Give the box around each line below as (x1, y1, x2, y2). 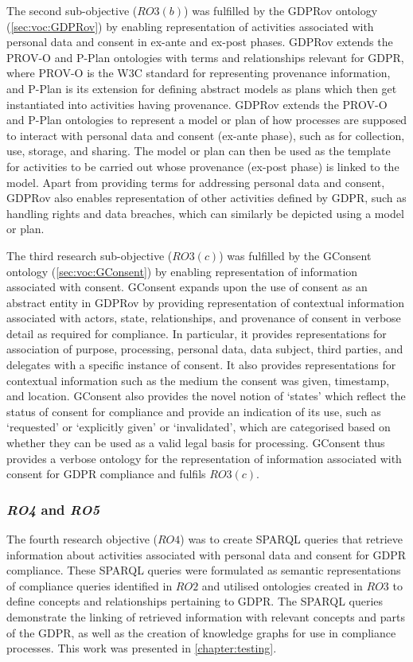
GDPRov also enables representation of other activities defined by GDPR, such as (6, 189, 407, 206)
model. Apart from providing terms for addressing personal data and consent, (6, 173, 385, 190)
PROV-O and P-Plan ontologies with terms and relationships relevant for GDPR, (6, 49, 404, 65)
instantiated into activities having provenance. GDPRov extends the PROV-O (6, 95, 388, 112)
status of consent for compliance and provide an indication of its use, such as (6, 403, 381, 419)
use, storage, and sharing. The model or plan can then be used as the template (6, 142, 391, 159)
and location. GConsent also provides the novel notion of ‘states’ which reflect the (6, 387, 406, 404)
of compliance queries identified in (6, 577, 173, 594)
